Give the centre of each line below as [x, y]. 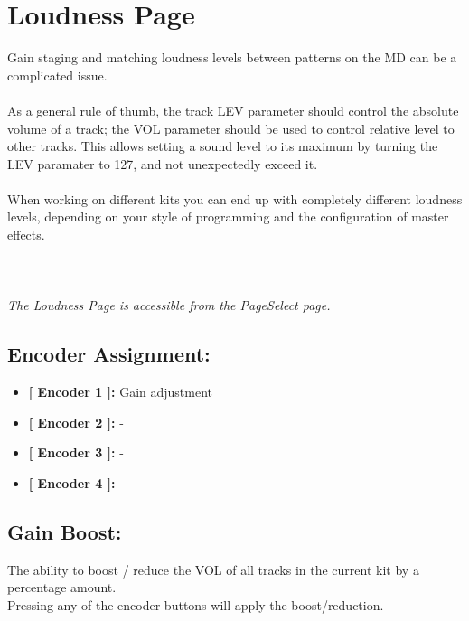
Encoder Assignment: [109, 354]
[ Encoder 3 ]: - [76, 452]
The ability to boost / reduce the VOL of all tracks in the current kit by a [213, 569]
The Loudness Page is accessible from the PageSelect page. [169, 305]
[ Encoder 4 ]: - [76, 483]
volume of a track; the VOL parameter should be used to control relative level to [231, 128]
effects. [26, 235]
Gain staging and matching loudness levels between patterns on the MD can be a [232, 57]
